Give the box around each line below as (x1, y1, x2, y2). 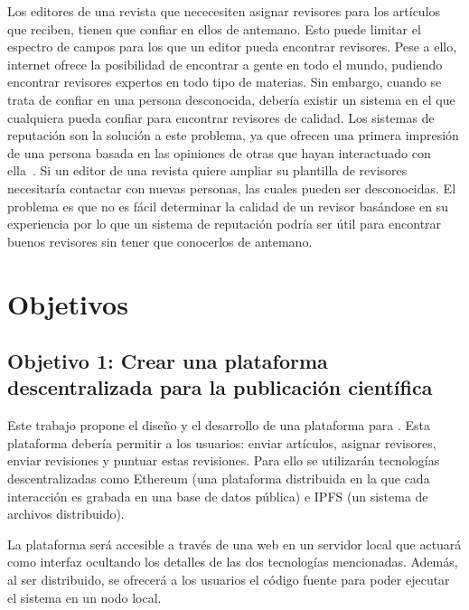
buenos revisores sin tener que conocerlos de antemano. (7, 231, 313, 250)
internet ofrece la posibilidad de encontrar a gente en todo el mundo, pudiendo (7, 54, 443, 73)
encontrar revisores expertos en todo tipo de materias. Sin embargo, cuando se (7, 72, 442, 91)
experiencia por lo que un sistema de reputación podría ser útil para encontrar (7, 214, 442, 233)
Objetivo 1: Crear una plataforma (7, 347, 328, 375)
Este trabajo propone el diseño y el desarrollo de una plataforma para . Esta (7, 416, 431, 435)
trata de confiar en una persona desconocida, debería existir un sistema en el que (7, 89, 455, 108)
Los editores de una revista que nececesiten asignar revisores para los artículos (7, 2, 441, 20)
